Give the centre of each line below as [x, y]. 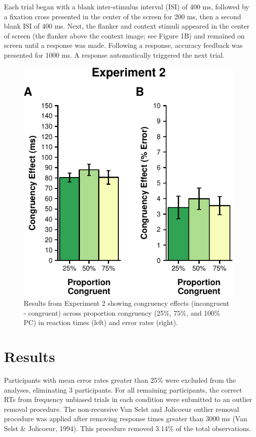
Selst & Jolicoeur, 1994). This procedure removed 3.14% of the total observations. [128, 428]
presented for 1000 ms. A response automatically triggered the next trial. [114, 55]
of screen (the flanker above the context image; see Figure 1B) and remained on [124, 35]
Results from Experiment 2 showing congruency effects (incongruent [127, 303]
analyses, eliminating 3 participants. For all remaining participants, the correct [123, 389]
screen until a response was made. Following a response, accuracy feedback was [123, 45]
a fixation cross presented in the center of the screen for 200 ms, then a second [123, 16]
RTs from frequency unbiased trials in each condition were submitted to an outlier [128, 399]
